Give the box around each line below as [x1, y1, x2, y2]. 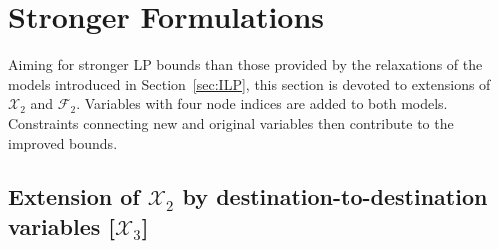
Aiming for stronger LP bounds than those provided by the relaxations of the [8, 54, 483, 75]
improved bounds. [8, 132, 118, 153]
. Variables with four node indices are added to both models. [76, 93, 448, 114]
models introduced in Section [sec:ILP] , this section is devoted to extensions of [8, 73, 491, 94]
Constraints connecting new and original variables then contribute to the [8, 112, 454, 133]
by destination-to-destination [182, 181, 488, 212]
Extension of [8, 181, 140, 212]
